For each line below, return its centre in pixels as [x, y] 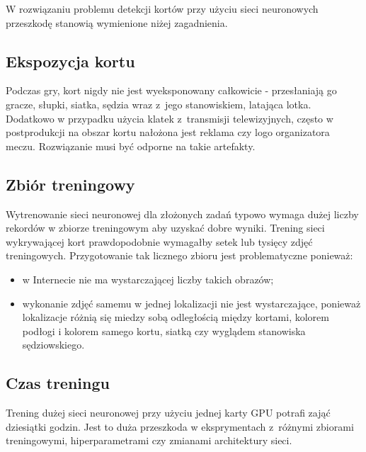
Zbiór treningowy [70, 184]
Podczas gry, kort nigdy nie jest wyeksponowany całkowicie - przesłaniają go [171, 90]
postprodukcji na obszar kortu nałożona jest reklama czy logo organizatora [168, 132]
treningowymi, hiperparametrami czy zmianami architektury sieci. [149, 440]
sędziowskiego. [53, 345]
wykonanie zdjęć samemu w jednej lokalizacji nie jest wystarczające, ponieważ [191, 303]
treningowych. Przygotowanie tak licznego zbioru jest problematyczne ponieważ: [179, 255]
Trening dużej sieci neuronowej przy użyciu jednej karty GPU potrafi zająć [168, 413]
